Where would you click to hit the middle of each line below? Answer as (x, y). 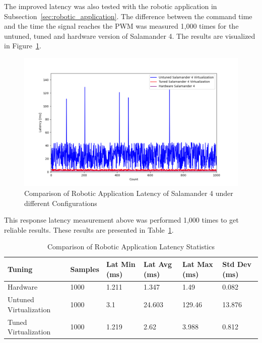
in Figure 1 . (23, 46)
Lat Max (198, 264)
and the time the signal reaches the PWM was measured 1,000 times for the (121, 26)
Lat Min (121, 264)
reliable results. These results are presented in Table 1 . (89, 229)
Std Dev (237, 264)
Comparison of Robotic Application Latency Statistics (131, 247)
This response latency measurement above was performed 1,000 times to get (121, 220)
